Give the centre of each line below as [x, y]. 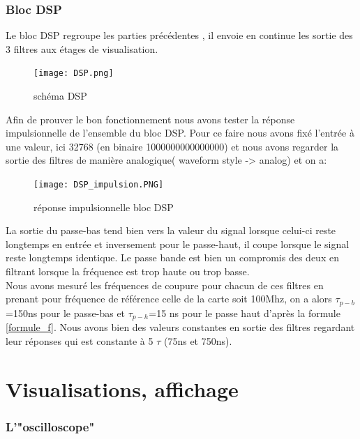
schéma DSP [60, 96]
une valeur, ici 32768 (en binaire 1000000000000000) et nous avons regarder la [172, 146]
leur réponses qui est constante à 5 [80, 340]
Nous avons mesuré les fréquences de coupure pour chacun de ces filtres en [165, 285]
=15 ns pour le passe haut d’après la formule [245, 313]
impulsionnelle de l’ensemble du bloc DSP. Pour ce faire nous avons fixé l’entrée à [180, 133]
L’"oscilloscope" [50, 426]
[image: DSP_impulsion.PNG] [99, 185]
